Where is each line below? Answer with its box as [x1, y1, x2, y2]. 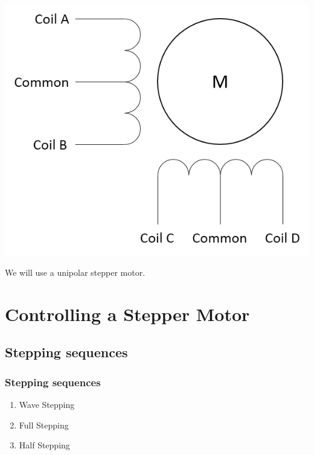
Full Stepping [19, 418, 69, 431]
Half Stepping [19, 439, 70, 451]
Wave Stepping [19, 398, 75, 411]
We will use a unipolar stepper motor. [5, 266, 146, 279]
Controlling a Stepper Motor [5, 301, 250, 326]
